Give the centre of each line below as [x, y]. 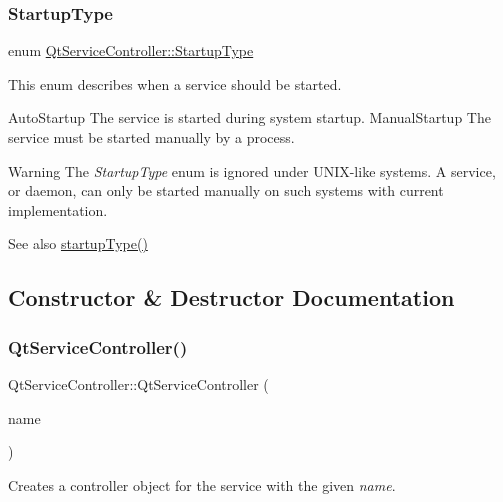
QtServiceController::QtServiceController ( [138, 383]
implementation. [58, 209]
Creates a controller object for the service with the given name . [202, 484]
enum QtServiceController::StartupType [131, 50]
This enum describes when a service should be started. [175, 83]
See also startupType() [78, 243]
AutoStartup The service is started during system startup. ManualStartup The [249, 117]
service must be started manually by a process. [151, 137]
